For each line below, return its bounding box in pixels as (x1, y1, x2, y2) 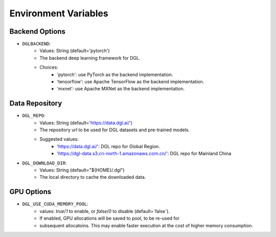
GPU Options (9, 187, 52, 196)
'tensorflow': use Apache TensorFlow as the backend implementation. (57, 79, 204, 85)
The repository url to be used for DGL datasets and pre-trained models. (39, 127, 190, 133)
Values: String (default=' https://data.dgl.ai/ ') (39, 120, 133, 126)
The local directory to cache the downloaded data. (39, 174, 146, 180)
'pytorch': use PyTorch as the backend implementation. (57, 72, 173, 78)
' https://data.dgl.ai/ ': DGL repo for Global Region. (57, 143, 160, 149)
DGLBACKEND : (22, 41, 51, 47)
